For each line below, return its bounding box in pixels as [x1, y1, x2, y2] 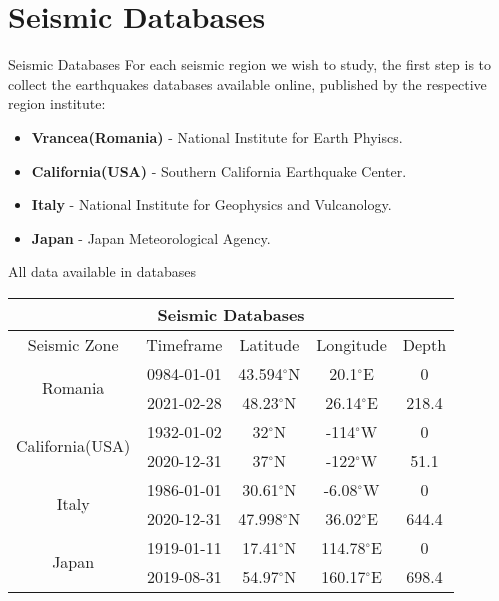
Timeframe [146, 332, 223, 356]
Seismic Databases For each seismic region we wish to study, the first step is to [8, 54, 492, 75]
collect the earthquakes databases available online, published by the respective [8, 73, 487, 94]
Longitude [316, 332, 387, 356]
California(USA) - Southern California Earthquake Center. [31, 160, 407, 181]
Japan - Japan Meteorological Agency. [31, 227, 271, 248]
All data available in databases [8, 261, 196, 282]
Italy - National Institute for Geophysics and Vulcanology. [31, 194, 392, 215]
